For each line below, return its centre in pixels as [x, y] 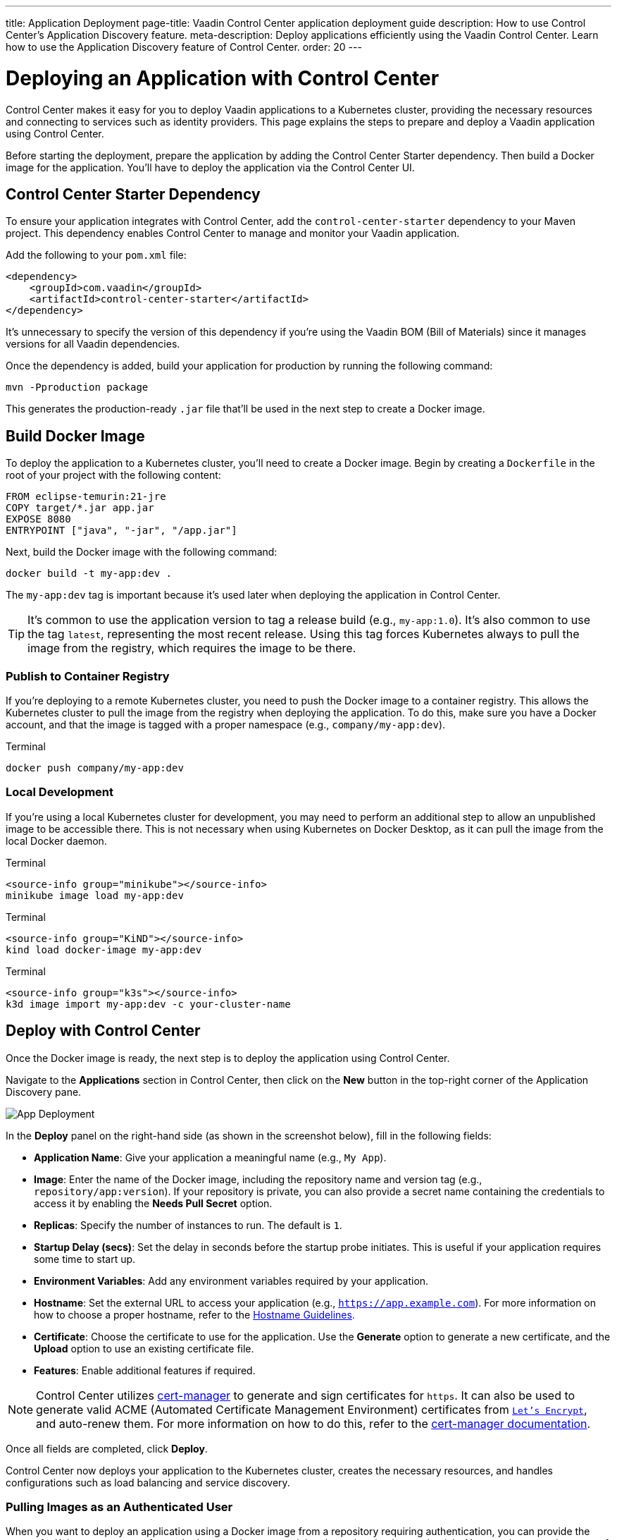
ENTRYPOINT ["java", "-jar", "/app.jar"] [121, 531]
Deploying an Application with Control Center [223, 78]
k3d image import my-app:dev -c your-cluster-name [148, 1004]
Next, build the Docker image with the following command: [142, 552]
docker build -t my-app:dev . [89, 574]
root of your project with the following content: [113, 475]
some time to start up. [85, 1259]
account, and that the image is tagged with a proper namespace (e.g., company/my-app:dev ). [226, 724]
